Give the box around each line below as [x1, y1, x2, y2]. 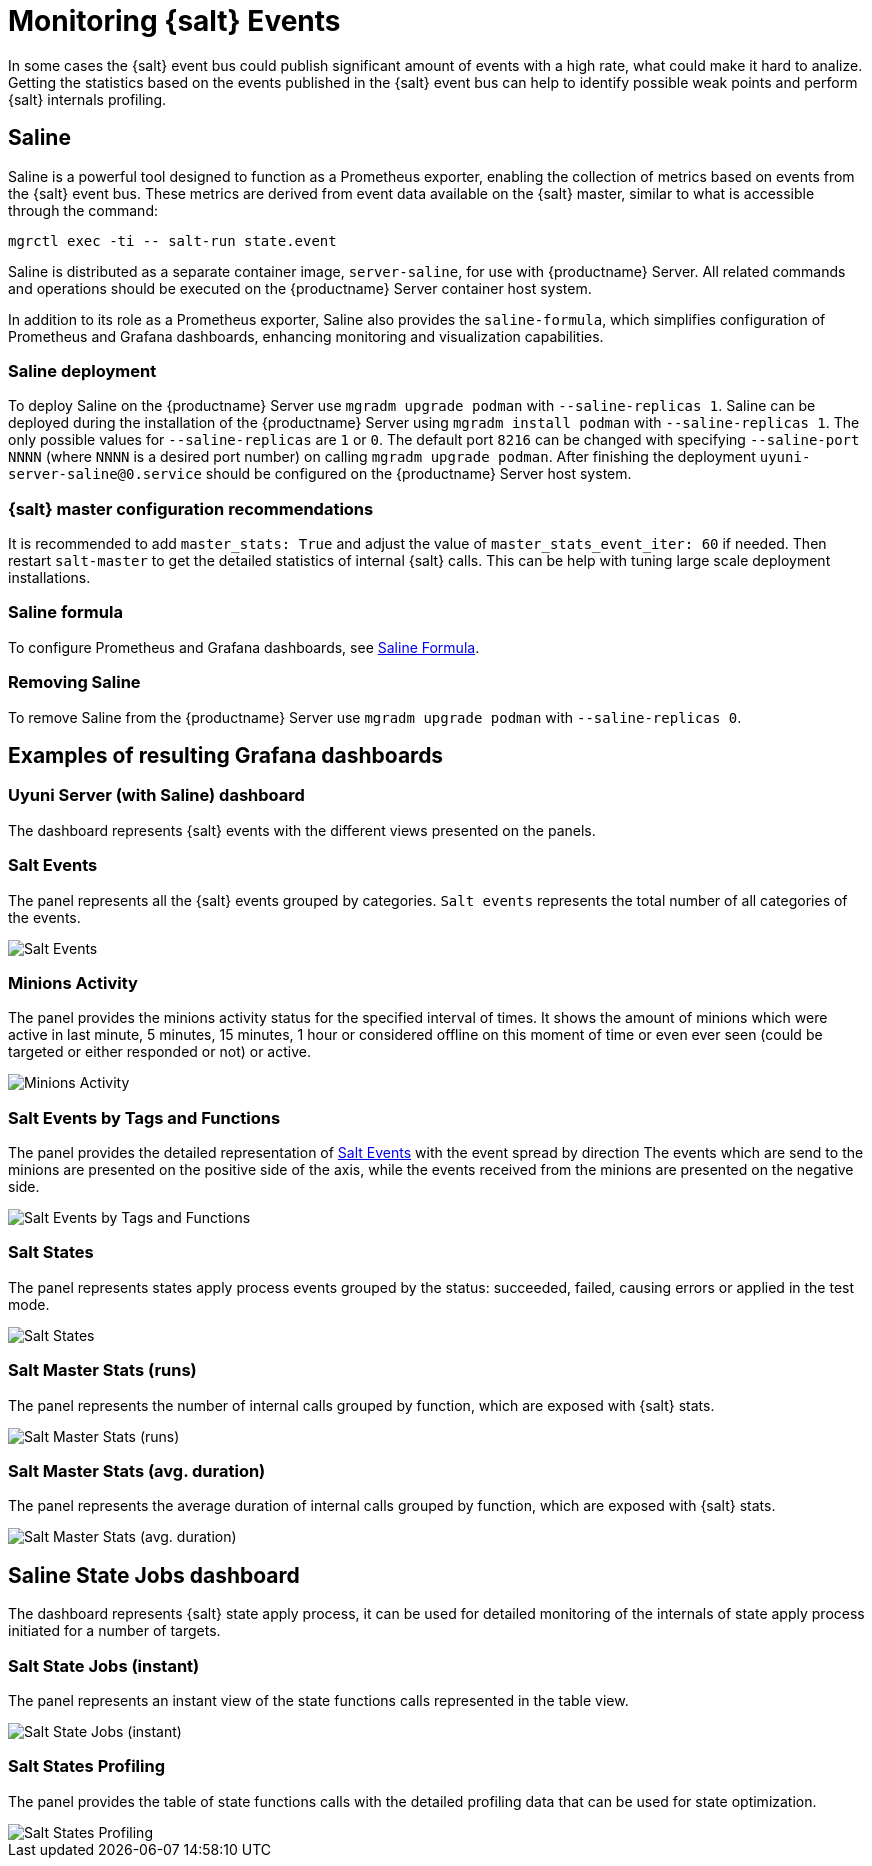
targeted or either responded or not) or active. [8, 1043, 311, 1061]
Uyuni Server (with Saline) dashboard [8, 785, 305, 806]
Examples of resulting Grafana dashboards [8, 743, 444, 769]
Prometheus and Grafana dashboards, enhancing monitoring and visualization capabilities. [8, 327, 604, 345]
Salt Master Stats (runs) [8, 1360, 197, 1381]
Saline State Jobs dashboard [8, 1562, 300, 1588]
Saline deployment [8, 360, 157, 381]
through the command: [8, 201, 158, 219]
